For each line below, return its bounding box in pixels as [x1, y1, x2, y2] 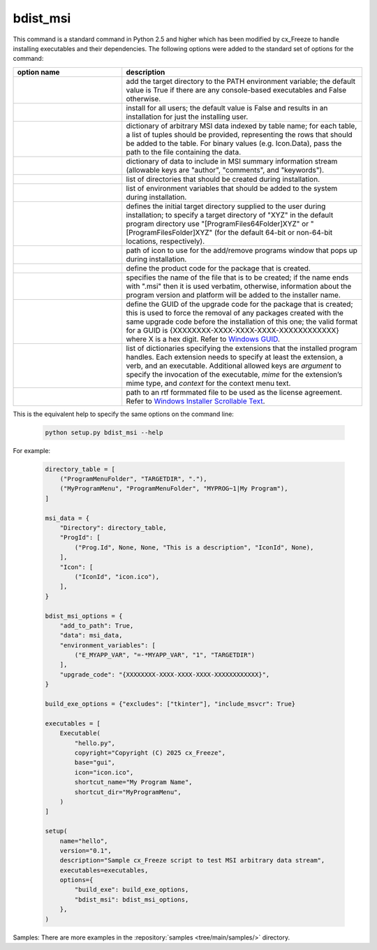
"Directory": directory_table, [59, 524, 167, 532]
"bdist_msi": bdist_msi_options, [74, 895, 189, 903]
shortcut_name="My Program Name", [74, 778, 193, 786]
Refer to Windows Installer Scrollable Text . [126, 396, 265, 405]
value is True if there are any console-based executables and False [126, 85, 347, 94]
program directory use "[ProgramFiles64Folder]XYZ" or [126, 219, 309, 229]
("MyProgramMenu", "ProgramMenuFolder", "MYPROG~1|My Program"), [59, 484, 288, 493]
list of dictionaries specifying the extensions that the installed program [126, 343, 357, 353]
